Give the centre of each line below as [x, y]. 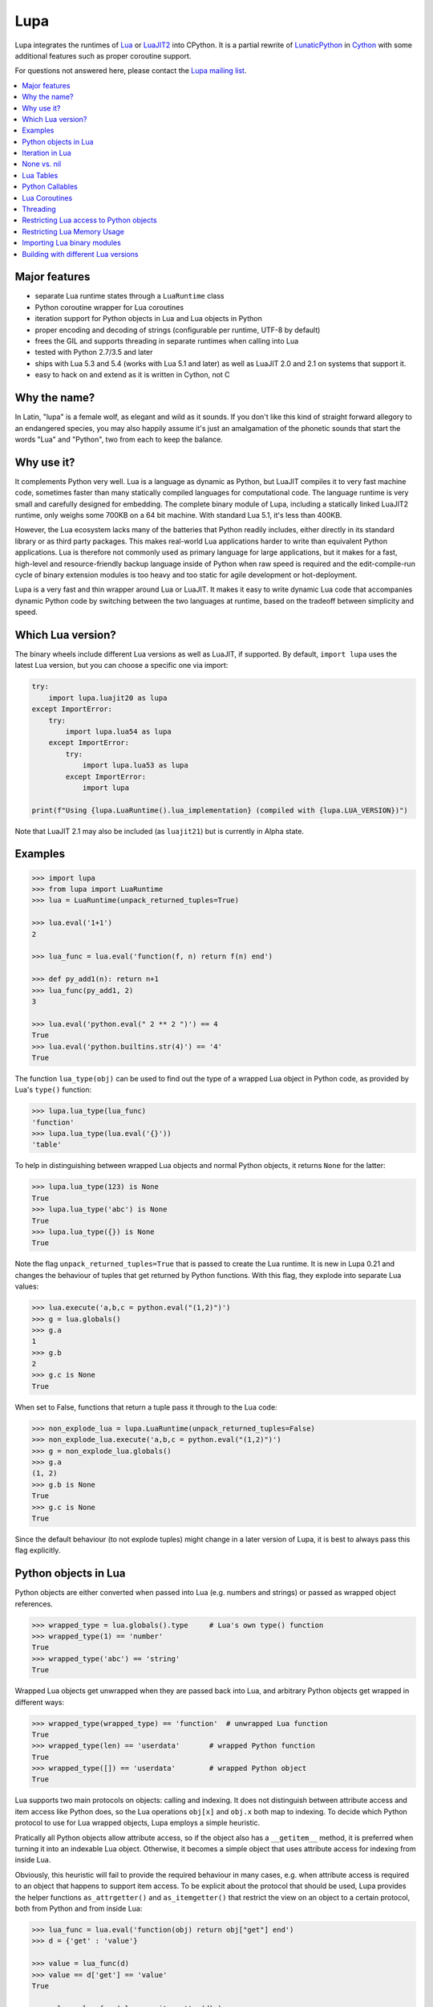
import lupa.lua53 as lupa [135, 765]
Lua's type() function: [53, 1090]
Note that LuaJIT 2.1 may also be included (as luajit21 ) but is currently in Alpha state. [160, 831]
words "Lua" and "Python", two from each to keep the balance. [119, 439]
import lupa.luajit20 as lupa [108, 698]
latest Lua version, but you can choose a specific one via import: [121, 666]
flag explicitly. [38, 1550]
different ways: [39, 1702]
